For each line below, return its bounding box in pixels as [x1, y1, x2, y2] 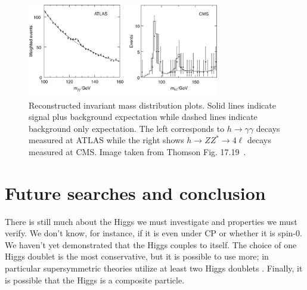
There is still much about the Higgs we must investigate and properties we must [5, 215, 297, 227]
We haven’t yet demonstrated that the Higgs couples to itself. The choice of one [5, 238, 297, 251]
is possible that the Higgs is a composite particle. [5, 273, 185, 286]
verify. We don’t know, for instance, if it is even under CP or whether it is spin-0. [5, 227, 302, 239]
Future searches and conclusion [5, 180, 266, 205]
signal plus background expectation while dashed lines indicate [29, 110, 258, 123]
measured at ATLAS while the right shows [29, 134, 184, 146]
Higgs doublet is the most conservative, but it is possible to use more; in [5, 250, 269, 263]
